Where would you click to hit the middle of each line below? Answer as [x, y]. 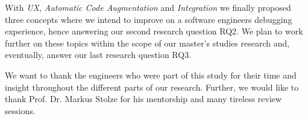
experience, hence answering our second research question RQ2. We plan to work [154, 31]
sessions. [20, 110]
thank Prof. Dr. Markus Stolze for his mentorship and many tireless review [143, 99]
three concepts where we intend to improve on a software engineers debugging [149, 19]
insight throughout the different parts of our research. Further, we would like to [152, 87]
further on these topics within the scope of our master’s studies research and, [147, 43]
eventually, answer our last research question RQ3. [98, 55]
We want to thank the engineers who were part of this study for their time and [151, 75]
